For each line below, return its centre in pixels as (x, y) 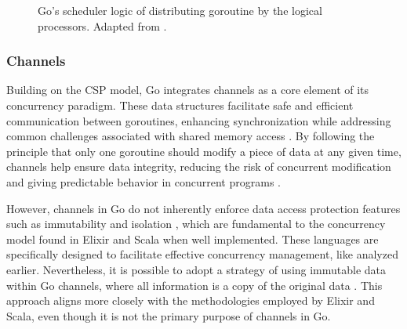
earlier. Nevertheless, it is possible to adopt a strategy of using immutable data (196, 269)
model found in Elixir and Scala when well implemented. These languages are (193, 239)
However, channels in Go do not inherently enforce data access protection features (203, 208)
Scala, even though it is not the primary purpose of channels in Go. (169, 315)
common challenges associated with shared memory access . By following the (191, 136)
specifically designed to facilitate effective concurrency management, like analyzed (202, 254)
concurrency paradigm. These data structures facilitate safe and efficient (180, 105)
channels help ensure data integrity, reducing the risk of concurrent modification (199, 166)
